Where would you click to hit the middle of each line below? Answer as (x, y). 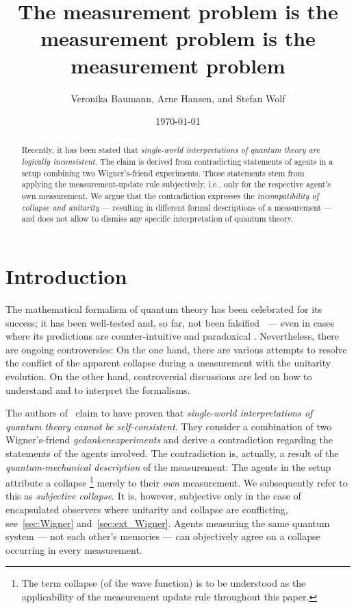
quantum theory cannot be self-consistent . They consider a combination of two (169, 426)
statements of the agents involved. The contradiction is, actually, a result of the (172, 453)
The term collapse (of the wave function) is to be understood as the (164, 583)
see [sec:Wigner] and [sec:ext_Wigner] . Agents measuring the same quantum (168, 523)
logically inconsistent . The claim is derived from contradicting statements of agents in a (177, 162)
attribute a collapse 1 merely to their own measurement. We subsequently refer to (177, 481)
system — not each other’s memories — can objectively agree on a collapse (163, 536)
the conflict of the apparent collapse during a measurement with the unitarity (168, 363)
